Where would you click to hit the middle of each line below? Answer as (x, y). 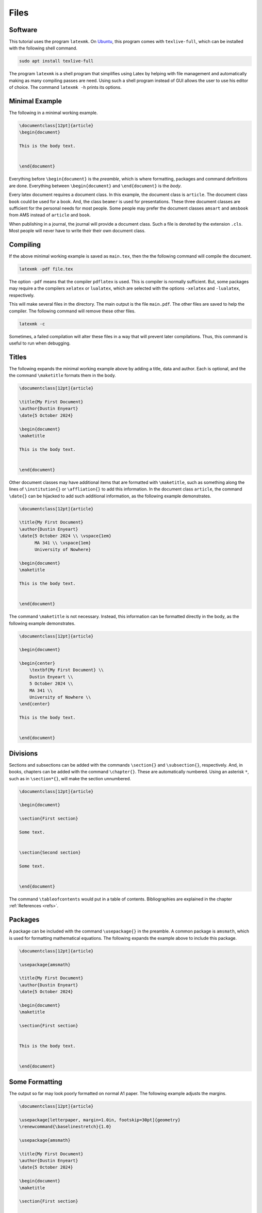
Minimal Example (35, 101)
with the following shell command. (43, 48)
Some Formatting (36, 1082)
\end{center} (35, 704)
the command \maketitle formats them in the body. (62, 376)
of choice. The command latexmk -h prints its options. (65, 87)
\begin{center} (37, 663)
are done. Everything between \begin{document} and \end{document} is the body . (95, 186)
